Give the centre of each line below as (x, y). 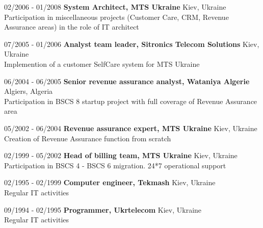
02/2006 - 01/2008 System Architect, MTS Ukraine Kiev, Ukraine (115, 7)
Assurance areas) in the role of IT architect (72, 27)
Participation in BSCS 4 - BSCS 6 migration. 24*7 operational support (115, 165)
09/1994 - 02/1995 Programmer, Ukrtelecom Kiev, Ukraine (103, 209)
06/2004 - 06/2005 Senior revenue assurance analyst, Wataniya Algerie (127, 81)
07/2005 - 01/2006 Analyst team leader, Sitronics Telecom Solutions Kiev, (132, 44)
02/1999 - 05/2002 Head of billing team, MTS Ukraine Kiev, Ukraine (121, 155)
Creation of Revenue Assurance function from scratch (88, 138)
